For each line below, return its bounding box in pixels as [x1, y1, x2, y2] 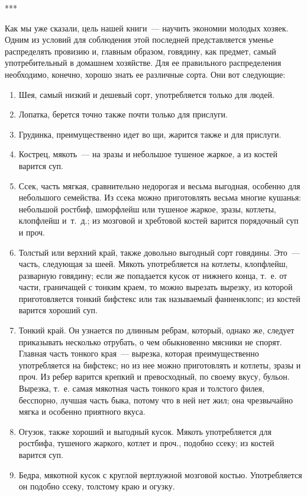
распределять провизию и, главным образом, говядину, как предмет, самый [5, 44, 276, 57]
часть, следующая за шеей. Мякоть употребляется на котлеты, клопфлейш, [18, 257, 288, 270]
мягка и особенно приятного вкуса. [18, 405, 146, 418]
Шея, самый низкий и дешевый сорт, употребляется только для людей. [18, 88, 274, 100]
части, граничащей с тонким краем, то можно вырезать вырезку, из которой [18, 281, 293, 293]
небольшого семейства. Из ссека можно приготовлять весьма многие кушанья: [18, 191, 301, 204]
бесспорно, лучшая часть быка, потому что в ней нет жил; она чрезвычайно [18, 393, 293, 406]
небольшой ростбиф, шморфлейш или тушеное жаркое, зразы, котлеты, [18, 202, 276, 215]
